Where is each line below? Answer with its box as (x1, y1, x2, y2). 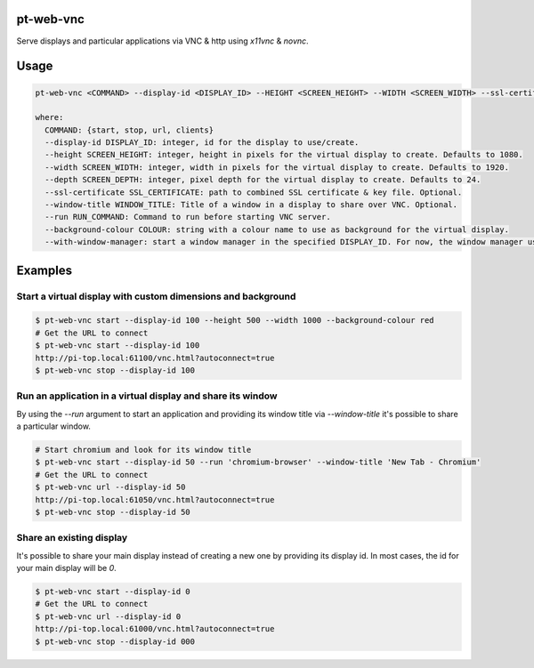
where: (35, 112, 64, 123)
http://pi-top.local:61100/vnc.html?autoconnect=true (35, 352, 275, 363)
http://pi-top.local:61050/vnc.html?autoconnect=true (35, 495, 275, 504)
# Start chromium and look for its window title (35, 445, 252, 455)
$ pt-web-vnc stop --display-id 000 (35, 636, 196, 647)
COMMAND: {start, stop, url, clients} (44, 125, 214, 135)
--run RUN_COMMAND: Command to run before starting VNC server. (44, 212, 331, 222)
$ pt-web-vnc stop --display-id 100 (35, 365, 196, 375)
